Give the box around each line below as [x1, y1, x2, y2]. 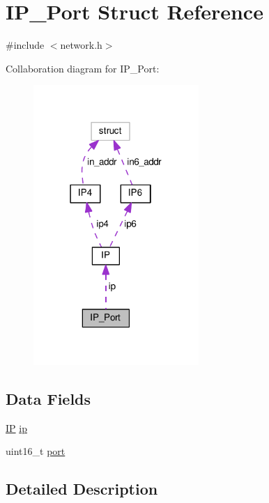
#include [6, 38, 45, 52]
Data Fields [6, 388, 91, 410]
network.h [60, 38, 102, 52]
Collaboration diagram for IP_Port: [6, 61, 160, 75]
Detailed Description [6, 478, 158, 500]
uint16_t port [6, 444, 66, 458]
